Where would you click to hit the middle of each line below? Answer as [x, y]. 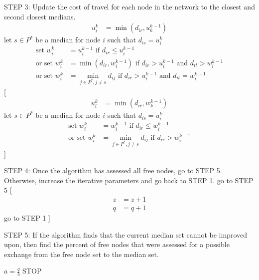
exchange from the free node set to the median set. [81, 254]
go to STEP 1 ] [27, 217]
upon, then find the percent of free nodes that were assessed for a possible [117, 244]
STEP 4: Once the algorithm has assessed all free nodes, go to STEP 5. [113, 170]
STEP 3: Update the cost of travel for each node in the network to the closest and [129, 6]
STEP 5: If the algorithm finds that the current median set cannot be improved [126, 234]
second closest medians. [40, 16]
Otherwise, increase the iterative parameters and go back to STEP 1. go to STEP [129, 180]
